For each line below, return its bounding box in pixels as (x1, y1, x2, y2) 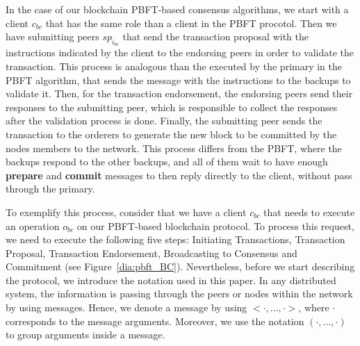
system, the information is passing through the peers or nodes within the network (6, 286, 353, 301)
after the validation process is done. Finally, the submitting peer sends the (6, 113, 322, 128)
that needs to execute (263, 204, 355, 219)
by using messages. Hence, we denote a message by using (6, 300, 247, 315)
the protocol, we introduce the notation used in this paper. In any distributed (6, 272, 336, 287)
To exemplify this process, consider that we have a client (6, 204, 247, 219)
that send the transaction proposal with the (122, 29, 309, 44)
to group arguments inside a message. (6, 327, 165, 342)
